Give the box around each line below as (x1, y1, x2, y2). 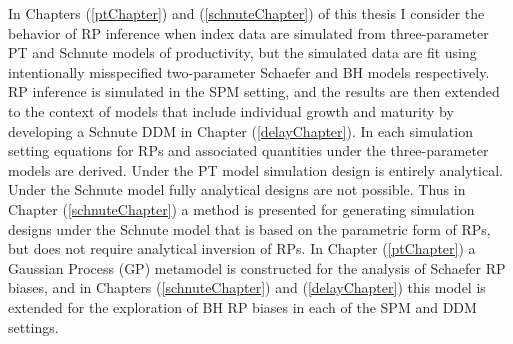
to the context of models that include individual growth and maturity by (8, 100, 454, 121)
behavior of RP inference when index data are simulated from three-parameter (8, 22, 489, 43)
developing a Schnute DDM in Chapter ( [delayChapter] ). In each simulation (8, 120, 473, 141)
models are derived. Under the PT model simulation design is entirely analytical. (8, 159, 503, 180)
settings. (8, 316, 59, 337)
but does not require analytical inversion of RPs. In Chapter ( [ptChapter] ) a (8, 238, 476, 259)
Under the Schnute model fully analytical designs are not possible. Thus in (8, 179, 466, 200)
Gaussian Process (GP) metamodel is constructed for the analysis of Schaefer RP (8, 257, 506, 278)
